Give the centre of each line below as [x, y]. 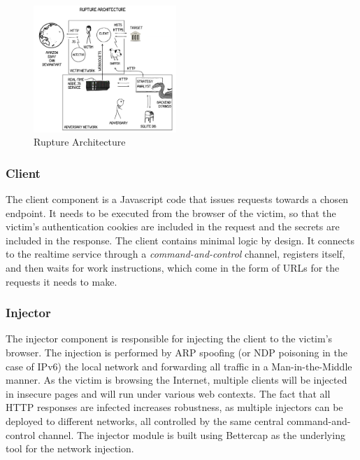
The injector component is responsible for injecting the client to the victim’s [169, 339]
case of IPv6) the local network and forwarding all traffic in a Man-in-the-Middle [179, 366]
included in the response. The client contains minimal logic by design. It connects [180, 240]
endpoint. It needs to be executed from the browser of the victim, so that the [171, 212]
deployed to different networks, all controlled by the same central [145, 421]
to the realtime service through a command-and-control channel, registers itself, [175, 254]
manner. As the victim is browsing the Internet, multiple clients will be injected [177, 380]
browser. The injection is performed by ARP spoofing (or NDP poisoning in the [177, 353]
